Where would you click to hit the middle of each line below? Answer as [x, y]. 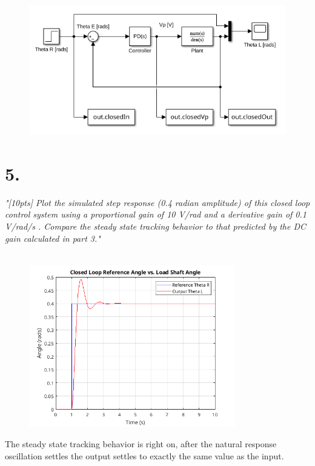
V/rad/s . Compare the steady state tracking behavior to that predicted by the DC [156, 226]
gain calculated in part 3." [53, 238]
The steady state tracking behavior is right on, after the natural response [141, 444]
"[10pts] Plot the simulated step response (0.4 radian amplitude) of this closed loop [157, 202]
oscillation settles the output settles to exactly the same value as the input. [144, 455]
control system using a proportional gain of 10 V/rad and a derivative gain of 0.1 [156, 214]
